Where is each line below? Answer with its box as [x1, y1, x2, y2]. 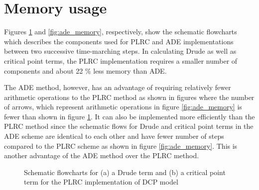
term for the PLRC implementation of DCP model [24, 177, 178, 187]
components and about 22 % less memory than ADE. [4, 65, 167, 76]
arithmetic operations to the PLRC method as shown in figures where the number [4, 92, 255, 102]
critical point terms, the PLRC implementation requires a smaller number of [4, 55, 238, 66]
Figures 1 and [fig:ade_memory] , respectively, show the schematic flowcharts [4, 26, 237, 37]
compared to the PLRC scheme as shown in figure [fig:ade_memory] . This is [4, 140, 238, 151]
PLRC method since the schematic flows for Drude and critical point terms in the [4, 121, 254, 131]
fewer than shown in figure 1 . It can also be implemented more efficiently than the [4, 111, 255, 121]
